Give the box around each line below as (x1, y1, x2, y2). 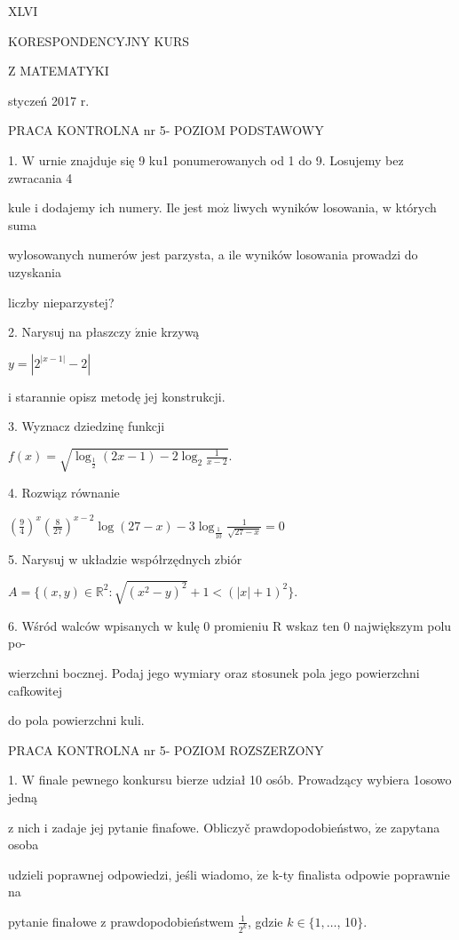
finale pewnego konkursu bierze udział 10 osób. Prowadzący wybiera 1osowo (38, 770, 452, 789)
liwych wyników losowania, (233, 198, 379, 217)
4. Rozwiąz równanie (8, 483, 120, 502)
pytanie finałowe (8, 912, 97, 930)
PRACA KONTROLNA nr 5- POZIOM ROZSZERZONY (8, 740, 324, 759)
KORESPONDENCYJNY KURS (8, 31, 190, 50)
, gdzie (247, 912, 283, 930)
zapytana (391, 817, 440, 836)
